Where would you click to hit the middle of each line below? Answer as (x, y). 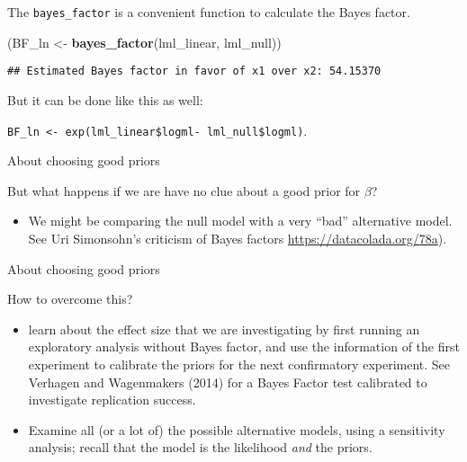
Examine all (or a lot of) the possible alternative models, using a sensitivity (237, 429)
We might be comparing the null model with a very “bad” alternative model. (240, 221)
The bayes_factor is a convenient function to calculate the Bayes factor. (209, 12)
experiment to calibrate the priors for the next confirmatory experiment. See (239, 364)
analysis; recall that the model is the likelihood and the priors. (200, 447)
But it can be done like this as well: (105, 99)
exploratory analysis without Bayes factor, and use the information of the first (244, 346)
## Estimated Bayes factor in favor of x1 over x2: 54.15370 (194, 71)
